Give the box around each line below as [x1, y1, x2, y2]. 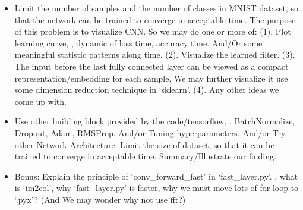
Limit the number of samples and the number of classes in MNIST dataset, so [14, 2, 298, 14]
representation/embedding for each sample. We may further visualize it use [14, 71, 288, 84]
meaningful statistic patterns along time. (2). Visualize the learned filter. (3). [14, 48, 295, 61]
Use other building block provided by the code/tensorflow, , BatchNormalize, [14, 115, 295, 127]
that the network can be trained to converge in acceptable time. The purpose [14, 13, 296, 26]
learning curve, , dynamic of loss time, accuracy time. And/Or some [14, 36, 263, 49]
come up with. [14, 95, 67, 107]
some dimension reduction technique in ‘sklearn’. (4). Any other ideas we [14, 83, 279, 96]
